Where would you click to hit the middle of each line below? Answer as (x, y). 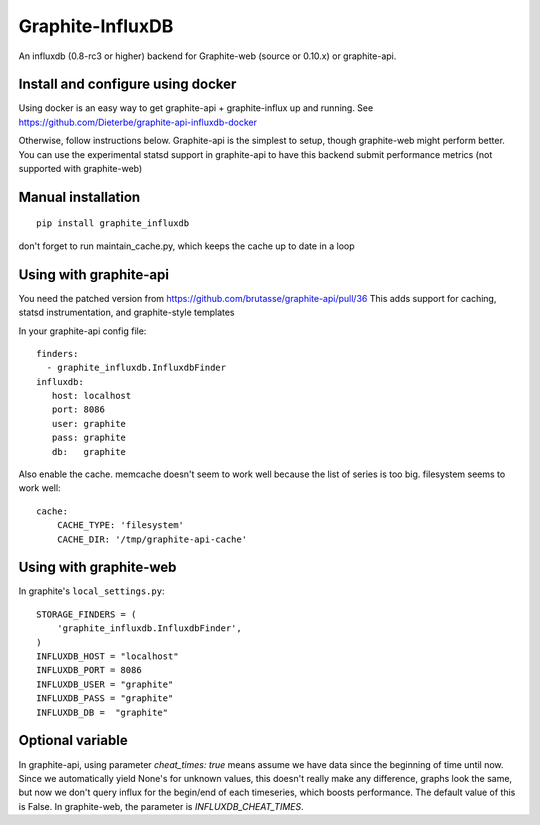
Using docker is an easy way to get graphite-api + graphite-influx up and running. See (196, 108)
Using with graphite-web (97, 567)
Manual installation (79, 196)
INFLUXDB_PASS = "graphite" (105, 698)
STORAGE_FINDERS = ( (86, 614)
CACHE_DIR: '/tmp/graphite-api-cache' (152, 539)
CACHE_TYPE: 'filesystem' (120, 525)
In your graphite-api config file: (82, 331)
